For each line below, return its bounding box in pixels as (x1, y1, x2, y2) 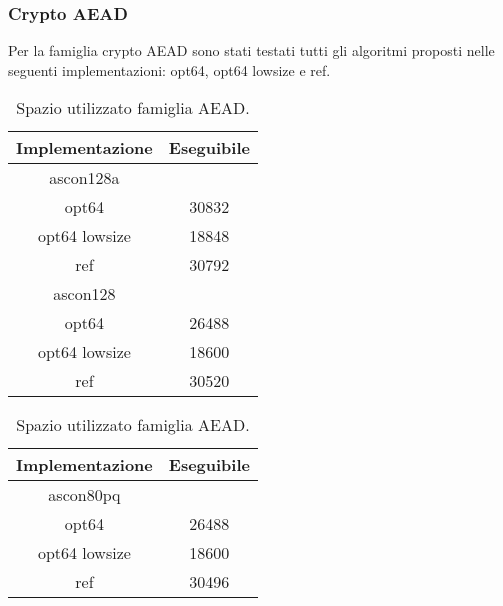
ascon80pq (48, 483, 121, 507)
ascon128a (49, 166, 120, 190)
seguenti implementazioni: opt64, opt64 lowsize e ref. (8, 59, 331, 80)
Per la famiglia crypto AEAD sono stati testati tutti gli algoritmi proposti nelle (8, 40, 495, 61)
